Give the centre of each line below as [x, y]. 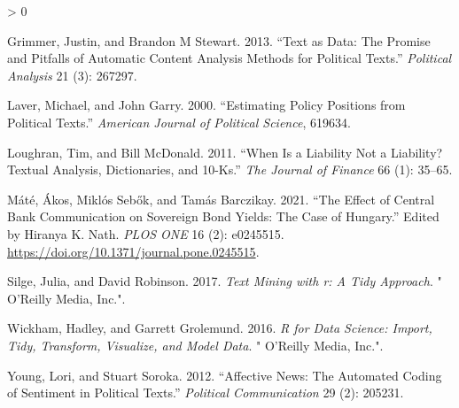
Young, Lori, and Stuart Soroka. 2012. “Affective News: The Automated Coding [225, 375]
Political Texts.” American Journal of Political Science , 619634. [179, 122]
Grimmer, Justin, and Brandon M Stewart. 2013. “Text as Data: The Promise [219, 40]
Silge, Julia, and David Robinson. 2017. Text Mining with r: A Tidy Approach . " [225, 281]
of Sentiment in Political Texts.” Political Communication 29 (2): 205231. [206, 393]
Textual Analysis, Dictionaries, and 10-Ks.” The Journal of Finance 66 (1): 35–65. [230, 169]
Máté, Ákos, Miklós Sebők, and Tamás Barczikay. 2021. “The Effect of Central [221, 199]
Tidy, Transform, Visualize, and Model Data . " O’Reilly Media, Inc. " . [195, 345]
